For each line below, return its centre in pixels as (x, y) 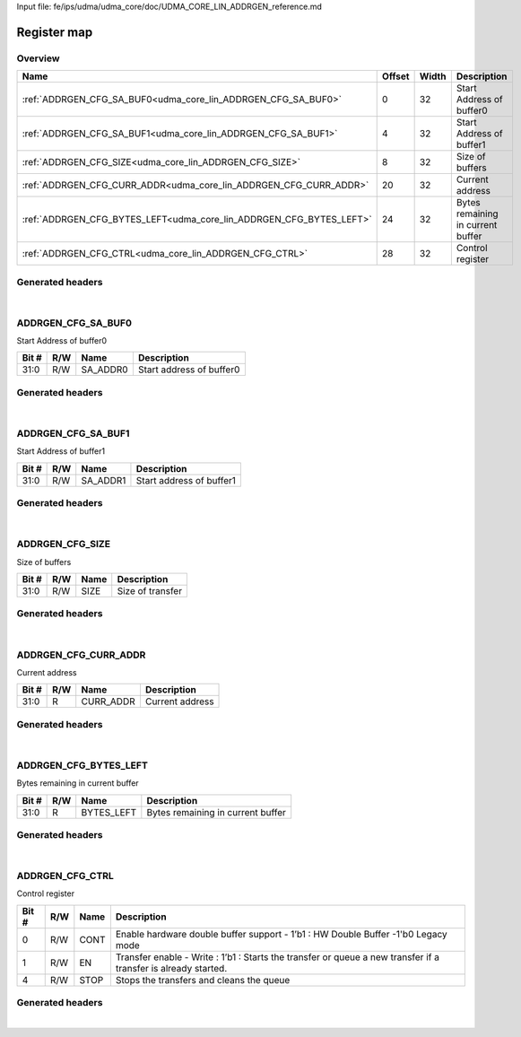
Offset (395, 76)
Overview (38, 58)
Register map (55, 32)
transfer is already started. (171, 968)
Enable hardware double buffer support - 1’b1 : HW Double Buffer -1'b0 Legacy (281, 934)
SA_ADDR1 (104, 480)
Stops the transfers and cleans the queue (203, 980)
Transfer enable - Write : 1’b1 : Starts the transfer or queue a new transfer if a (277, 957)
